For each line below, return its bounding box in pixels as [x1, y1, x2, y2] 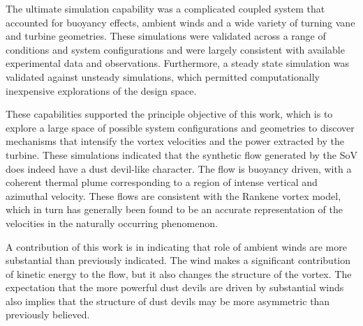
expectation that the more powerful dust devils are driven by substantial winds [6, 280, 344, 295]
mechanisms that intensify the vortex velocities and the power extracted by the [6, 134, 344, 148]
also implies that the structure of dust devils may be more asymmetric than [6, 293, 330, 308]
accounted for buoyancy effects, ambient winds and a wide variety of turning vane [6, 15, 355, 29]
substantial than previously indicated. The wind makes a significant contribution [6, 253, 351, 267]
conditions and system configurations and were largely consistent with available [6, 42, 345, 56]
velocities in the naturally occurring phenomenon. [6, 215, 218, 230]
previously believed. [6, 307, 90, 322]
